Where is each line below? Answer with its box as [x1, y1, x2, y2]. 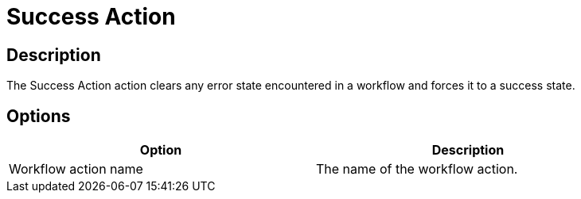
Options [6, 105, 71, 126]
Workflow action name [9, 161, 143, 178]
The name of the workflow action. [316, 161, 518, 178]
